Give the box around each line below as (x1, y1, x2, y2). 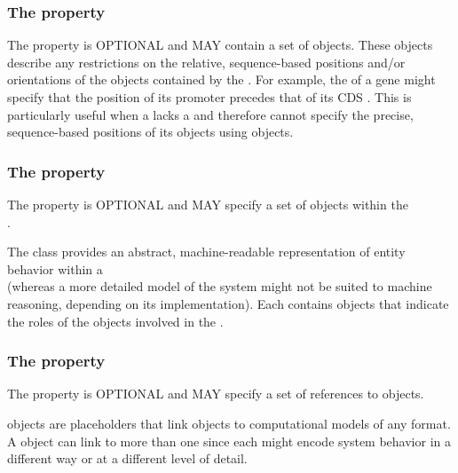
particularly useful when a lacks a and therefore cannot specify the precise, (7, 105, 414, 123)
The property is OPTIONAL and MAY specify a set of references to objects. (7, 384, 424, 403)
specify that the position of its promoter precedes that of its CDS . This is (7, 88, 412, 106)
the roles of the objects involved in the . (7, 311, 224, 330)
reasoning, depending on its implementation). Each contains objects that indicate (7, 294, 449, 312)
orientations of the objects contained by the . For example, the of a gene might (7, 70, 436, 89)
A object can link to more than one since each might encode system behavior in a (7, 431, 451, 450)
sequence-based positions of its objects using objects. (7, 122, 294, 141)
